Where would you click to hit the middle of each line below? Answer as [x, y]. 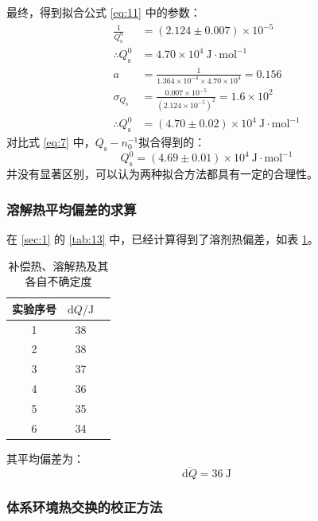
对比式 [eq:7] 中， [51, 142]
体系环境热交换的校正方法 [85, 506]
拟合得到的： [172, 142]
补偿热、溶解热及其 [58, 265]
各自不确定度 [58, 281]
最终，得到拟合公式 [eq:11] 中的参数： [104, 12]
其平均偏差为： [45, 458]
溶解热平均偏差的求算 [72, 209]
